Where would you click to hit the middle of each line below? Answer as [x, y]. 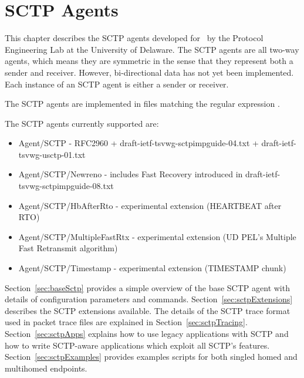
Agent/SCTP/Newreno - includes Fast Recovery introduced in [131, 174]
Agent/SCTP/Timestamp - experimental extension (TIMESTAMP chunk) [152, 268]
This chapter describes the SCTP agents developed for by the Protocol [134, 38]
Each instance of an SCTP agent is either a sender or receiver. [117, 84]
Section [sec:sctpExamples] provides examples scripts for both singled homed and [151, 357]
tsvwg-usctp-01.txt [52, 154]
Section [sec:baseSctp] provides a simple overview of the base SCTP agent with [147, 287]
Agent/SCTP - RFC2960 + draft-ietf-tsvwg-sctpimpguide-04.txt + [139, 143]
